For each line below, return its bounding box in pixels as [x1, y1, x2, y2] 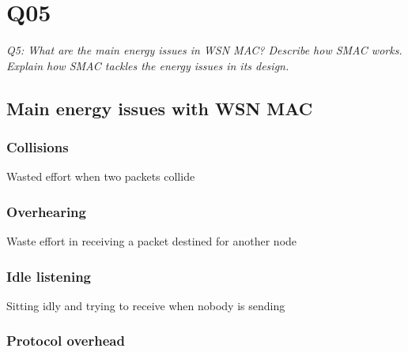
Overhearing [6, 201, 86, 221]
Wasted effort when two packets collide [6, 168, 195, 185]
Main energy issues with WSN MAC [6, 95, 313, 120]
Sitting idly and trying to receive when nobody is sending [6, 297, 285, 313]
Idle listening [6, 266, 92, 286]
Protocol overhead [6, 331, 125, 350]
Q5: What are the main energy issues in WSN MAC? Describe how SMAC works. [6, 42, 402, 58]
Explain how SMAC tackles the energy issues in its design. [6, 57, 289, 73]
